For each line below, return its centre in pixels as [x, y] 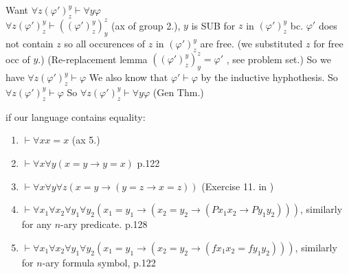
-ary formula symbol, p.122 [99, 262]
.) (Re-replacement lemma [93, 59]
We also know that [128, 77]
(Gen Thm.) [178, 92]
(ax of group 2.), [146, 25]
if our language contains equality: [76, 116]
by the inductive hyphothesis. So [269, 77]
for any [37, 224]
